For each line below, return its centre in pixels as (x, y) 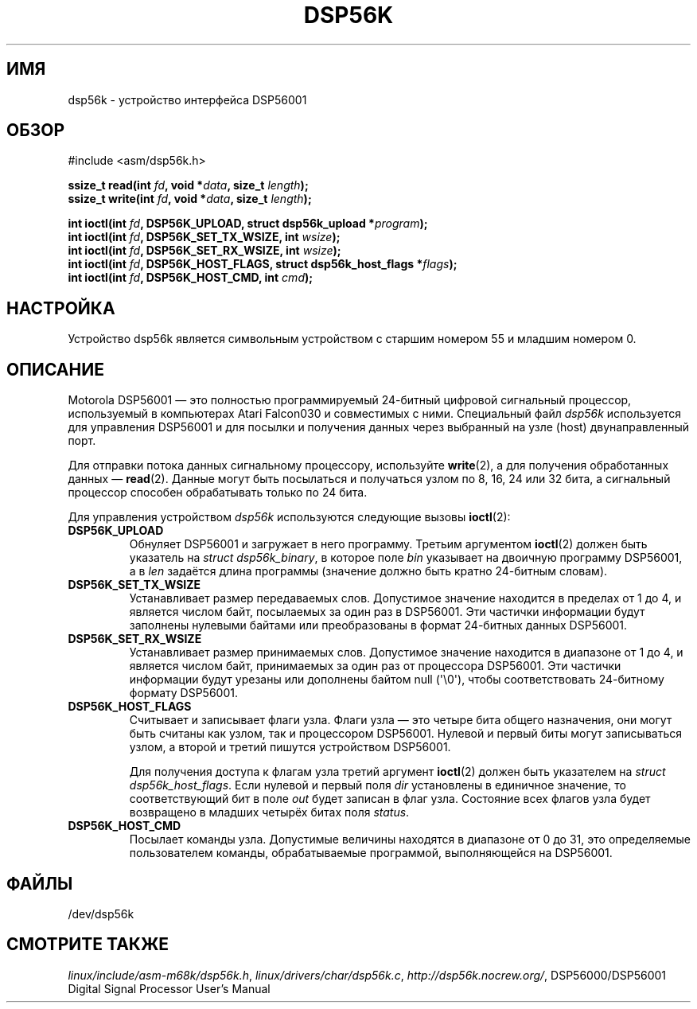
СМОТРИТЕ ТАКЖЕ (88, 945)
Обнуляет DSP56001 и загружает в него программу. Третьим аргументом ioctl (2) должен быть (388, 544)
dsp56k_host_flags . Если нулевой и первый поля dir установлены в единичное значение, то (378, 785)
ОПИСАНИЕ (55, 369)
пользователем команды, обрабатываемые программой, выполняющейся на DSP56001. (371, 853)
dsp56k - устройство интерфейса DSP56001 (187, 99)
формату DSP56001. (183, 693)
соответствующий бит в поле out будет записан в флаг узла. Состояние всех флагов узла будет (390, 799)
